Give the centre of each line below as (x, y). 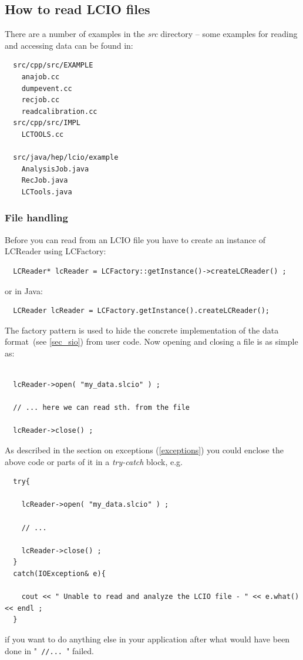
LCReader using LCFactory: (55, 251)
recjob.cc (41, 100)
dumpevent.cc (47, 88)
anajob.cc (41, 77)
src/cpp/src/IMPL (47, 123)
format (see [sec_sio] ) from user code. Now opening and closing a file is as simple (151, 341)
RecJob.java (45, 181)
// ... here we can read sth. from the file (101, 408)
